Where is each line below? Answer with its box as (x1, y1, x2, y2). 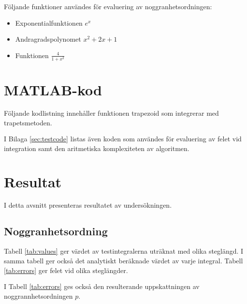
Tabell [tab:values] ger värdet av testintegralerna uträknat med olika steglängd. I (4, 246, 244, 256)
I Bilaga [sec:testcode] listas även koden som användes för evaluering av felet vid (4, 134, 242, 144)
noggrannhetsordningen (4, 290, 73, 301)
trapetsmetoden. (4, 117, 52, 127)
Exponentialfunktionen (15, 17, 83, 28)
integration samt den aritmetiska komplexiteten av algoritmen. (4, 143, 189, 153)
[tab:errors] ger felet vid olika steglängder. (4, 265, 128, 275)
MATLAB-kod (4, 80, 102, 100)
